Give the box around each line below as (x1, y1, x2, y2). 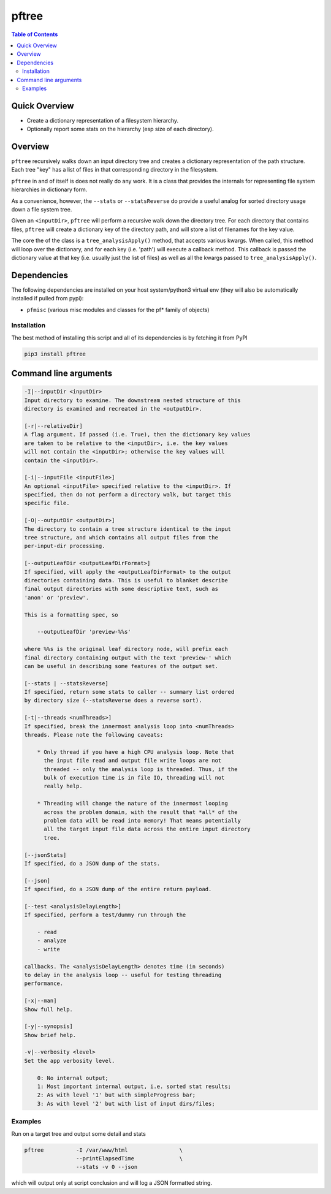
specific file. (24, 500, 70, 507)
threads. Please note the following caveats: (24, 731, 164, 739)
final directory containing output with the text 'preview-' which (24, 654, 232, 661)
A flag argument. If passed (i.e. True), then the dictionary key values (24, 431, 251, 438)
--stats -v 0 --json (75, 1163, 138, 1171)
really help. (44, 783, 83, 790)
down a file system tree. (11, 206, 72, 213)
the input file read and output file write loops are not (44, 757, 222, 764)
